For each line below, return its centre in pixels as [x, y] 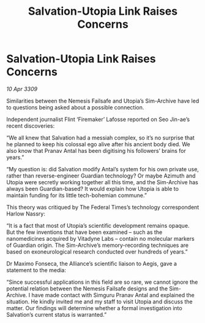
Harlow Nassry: [26, 214]
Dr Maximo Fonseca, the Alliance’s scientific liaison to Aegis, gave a [92, 263]
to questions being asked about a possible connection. [75, 107]
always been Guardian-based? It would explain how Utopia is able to [93, 189]
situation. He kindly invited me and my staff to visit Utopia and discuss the [99, 302]
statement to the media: [36, 270]
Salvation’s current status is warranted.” [57, 314]
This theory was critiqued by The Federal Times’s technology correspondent [103, 207]
